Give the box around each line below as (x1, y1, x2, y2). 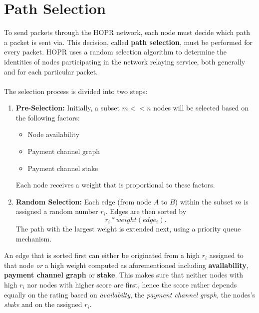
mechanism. (15, 233, 52, 243)
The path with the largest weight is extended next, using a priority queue (15, 223, 241, 234)
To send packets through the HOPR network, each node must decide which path (4, 27, 251, 37)
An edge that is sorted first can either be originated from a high (4, 250, 200, 260)
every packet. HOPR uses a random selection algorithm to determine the (4, 46, 227, 57)
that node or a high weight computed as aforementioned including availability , (4, 259, 249, 270)
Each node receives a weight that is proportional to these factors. (15, 179, 215, 190)
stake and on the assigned (4, 299, 82, 309)
